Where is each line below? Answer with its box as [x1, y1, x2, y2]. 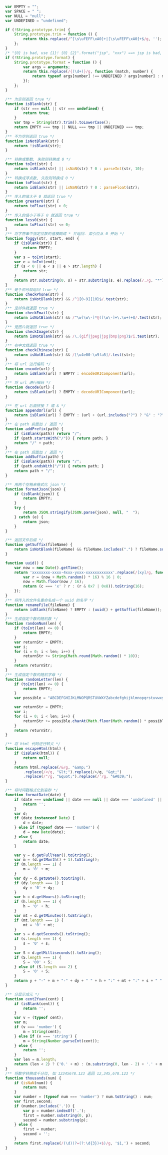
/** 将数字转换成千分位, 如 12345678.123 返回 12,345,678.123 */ [5, 1071, 135, 1076]
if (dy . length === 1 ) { [14, 880, 64, 885]
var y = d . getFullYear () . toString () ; [14, 853, 93, 858]
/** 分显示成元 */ [5, 992, 40, 997]
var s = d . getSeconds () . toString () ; [14, 932, 91, 937]
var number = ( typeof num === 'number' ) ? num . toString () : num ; [14, 1094, 153, 1099]
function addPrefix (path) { [5, 426, 64, 432]
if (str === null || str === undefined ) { [14, 106, 104, 111]
